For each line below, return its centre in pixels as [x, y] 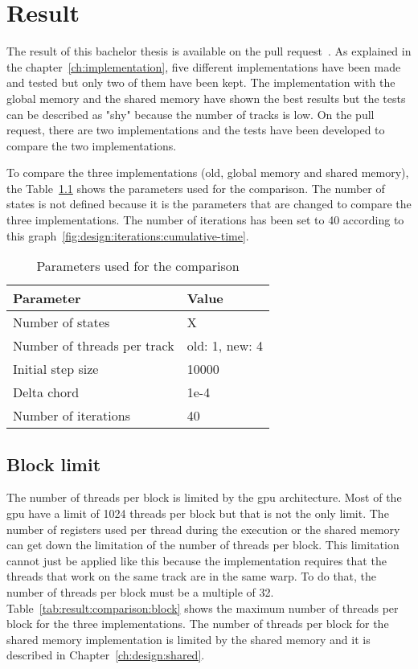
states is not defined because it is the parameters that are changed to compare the [209, 204]
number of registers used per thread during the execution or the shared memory [203, 529]
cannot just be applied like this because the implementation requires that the [197, 560]
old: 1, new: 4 [225, 346]
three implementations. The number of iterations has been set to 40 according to [205, 220]
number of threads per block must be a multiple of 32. [140, 592]
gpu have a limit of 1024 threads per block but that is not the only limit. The [198, 513]
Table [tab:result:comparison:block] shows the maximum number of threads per [203, 607]
